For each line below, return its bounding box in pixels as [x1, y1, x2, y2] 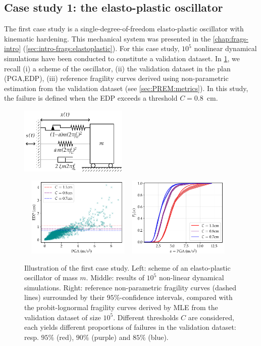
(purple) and [91, 331, 131, 342]
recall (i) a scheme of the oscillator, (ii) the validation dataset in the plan [4, 63, 231, 73]
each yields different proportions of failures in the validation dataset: [24, 322, 236, 332]
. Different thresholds [113, 312, 179, 322]
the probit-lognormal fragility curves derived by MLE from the [24, 302, 218, 313]
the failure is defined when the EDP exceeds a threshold [4, 93, 178, 103]
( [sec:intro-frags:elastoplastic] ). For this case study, [23, 43, 180, 54]
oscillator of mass [24, 272, 78, 283]
